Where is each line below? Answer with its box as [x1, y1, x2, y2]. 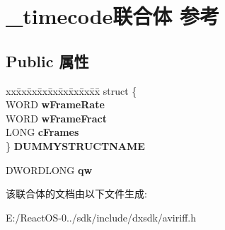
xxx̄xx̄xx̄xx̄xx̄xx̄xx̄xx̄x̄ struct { [6, 83, 137, 98]
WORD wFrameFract [6, 110, 107, 125]
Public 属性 [6, 50, 89, 71]
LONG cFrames [6, 125, 79, 139]
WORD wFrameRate [6, 97, 105, 112]
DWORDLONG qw [6, 162, 93, 177]
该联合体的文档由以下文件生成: [6, 186, 147, 201]
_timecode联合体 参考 [6, 1, 220, 30]
